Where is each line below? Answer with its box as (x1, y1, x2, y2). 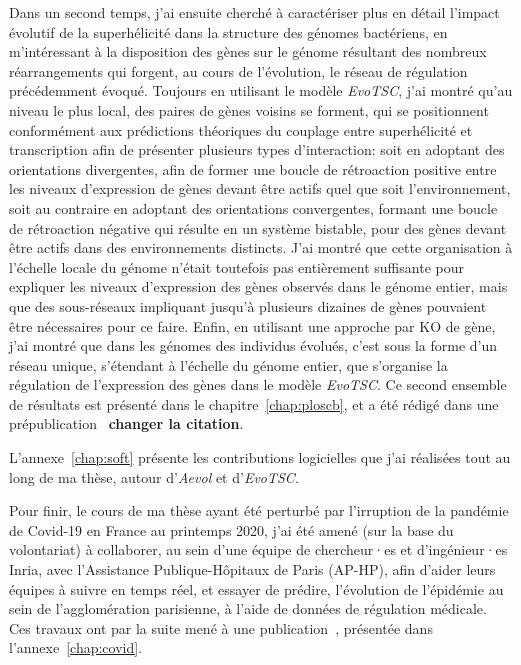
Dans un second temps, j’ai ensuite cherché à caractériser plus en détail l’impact (9, 2, 500, 22)
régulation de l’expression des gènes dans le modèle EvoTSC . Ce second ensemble (9, 374, 507, 395)
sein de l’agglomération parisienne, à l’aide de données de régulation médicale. (9, 598, 487, 619)
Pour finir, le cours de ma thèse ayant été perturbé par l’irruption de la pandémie (9, 500, 509, 521)
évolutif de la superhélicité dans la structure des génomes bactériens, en (9, 21, 448, 42)
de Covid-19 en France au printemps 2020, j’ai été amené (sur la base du (9, 519, 454, 540)
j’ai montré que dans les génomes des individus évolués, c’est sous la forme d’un (9, 335, 498, 356)
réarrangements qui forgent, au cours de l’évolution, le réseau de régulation (9, 60, 468, 81)
